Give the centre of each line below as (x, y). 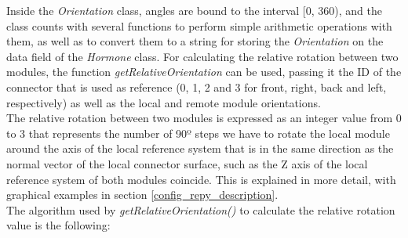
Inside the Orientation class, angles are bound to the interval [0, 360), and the (194, 10)
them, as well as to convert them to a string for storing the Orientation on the (195, 41)
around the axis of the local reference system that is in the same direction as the (200, 148)
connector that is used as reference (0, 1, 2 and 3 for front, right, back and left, (197, 87)
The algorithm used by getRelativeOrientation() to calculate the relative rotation (201, 209)
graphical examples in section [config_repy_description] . (142, 195)
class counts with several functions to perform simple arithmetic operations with (199, 25)
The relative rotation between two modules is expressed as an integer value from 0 (204, 118)
